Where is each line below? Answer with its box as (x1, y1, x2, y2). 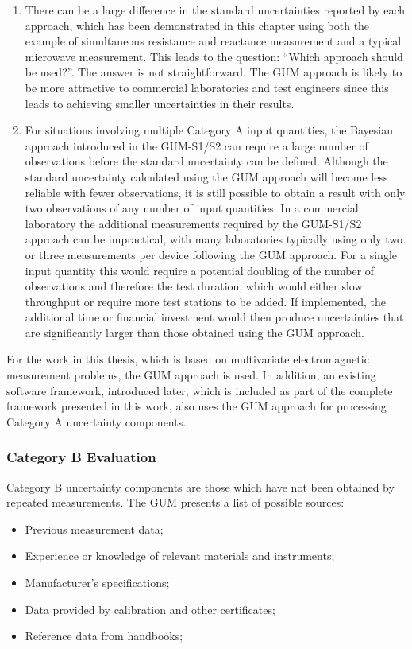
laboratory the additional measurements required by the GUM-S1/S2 (25, 215, 362, 231)
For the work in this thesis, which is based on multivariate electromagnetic (6, 351, 369, 367)
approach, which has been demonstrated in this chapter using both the (25, 17, 370, 33)
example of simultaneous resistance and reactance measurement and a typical (25, 33, 402, 49)
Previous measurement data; (25, 520, 164, 537)
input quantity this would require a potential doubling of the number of (25, 262, 375, 278)
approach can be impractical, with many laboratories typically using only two (25, 231, 402, 247)
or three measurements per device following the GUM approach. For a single (25, 246, 397, 262)
